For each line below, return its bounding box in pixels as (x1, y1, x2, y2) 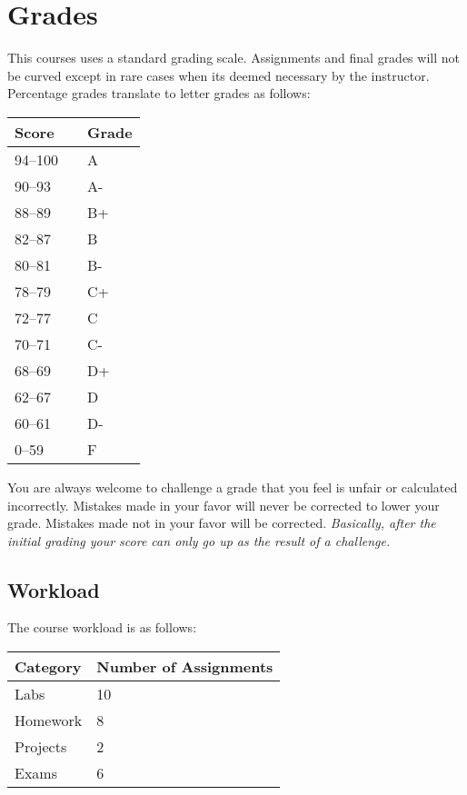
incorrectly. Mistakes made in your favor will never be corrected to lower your (7, 495, 440, 514)
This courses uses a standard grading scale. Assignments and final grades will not (7, 48, 460, 67)
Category (15, 656, 82, 678)
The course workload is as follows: (7, 618, 197, 637)
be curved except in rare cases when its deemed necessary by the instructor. (7, 65, 430, 84)
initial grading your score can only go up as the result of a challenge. (7, 531, 391, 550)
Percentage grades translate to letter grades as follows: (7, 84, 311, 103)
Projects (15, 736, 67, 758)
